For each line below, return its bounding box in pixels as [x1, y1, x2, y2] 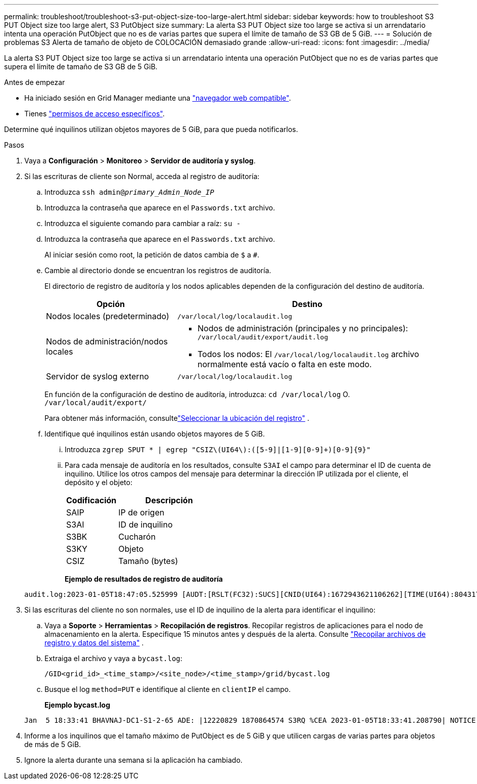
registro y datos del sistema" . [44, 638, 144, 647]
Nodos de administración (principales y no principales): [197, 323, 408, 333]
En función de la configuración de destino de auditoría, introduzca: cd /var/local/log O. [44, 390, 350, 399]
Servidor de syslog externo [46, 371, 149, 381]
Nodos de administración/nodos [46, 336, 168, 346]
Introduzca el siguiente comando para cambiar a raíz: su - [44, 219, 241, 228]
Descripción [145, 495, 193, 505]
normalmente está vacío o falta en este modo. [197, 359, 372, 369]
